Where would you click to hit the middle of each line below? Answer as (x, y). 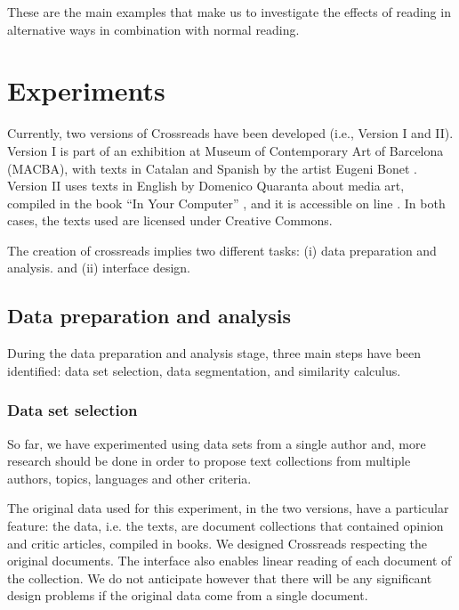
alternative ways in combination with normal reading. (153, 29)
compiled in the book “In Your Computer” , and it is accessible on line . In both (226, 203)
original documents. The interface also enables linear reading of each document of (229, 561)
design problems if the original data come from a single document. (188, 595)
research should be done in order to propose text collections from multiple (209, 461)
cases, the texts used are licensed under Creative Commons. (170, 220)
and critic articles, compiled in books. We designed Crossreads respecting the (217, 543)
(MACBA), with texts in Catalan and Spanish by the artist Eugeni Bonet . (212, 168)
